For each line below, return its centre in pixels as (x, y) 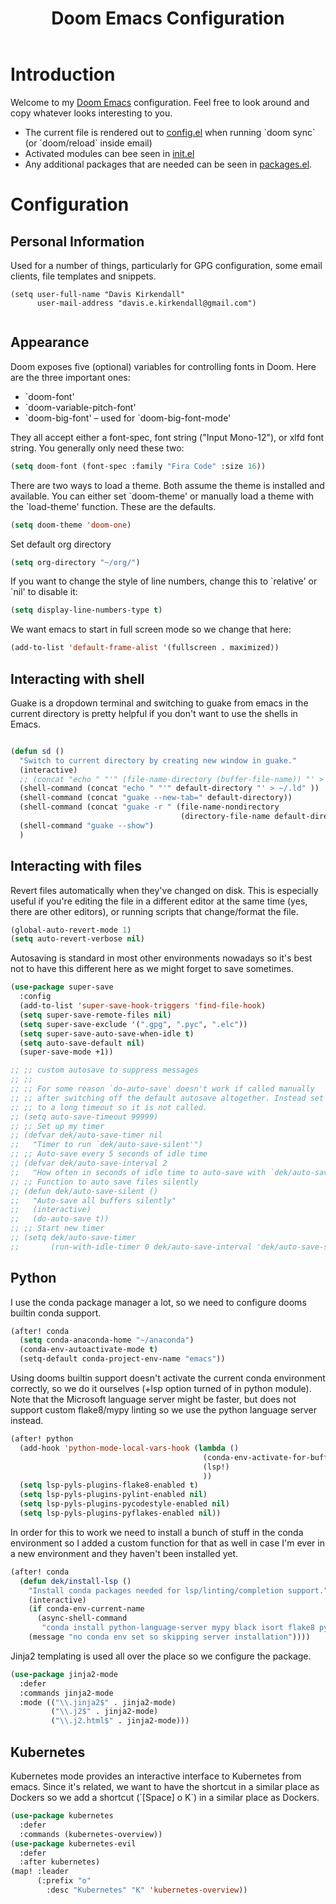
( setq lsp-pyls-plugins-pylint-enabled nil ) (113, 1495)
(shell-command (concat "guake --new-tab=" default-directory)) (156, 798)
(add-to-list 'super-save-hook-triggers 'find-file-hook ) (143, 1006)
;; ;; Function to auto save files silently (104, 1182)
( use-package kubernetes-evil (73, 1843)
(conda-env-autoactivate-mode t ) (89, 1350)
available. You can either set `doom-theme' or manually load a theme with (162, 496)
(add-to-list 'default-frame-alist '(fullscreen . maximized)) (145, 648)
